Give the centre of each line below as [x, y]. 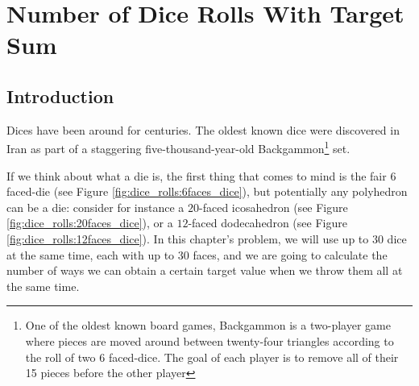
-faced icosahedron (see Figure [274, 207]
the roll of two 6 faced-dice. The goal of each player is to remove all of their [212, 357]
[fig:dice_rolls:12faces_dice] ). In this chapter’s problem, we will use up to [188, 238]
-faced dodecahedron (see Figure [268, 223]
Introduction [60, 95]
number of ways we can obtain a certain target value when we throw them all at [205, 270]
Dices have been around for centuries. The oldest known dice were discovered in [203, 129]
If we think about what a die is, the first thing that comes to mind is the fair [197, 175]
